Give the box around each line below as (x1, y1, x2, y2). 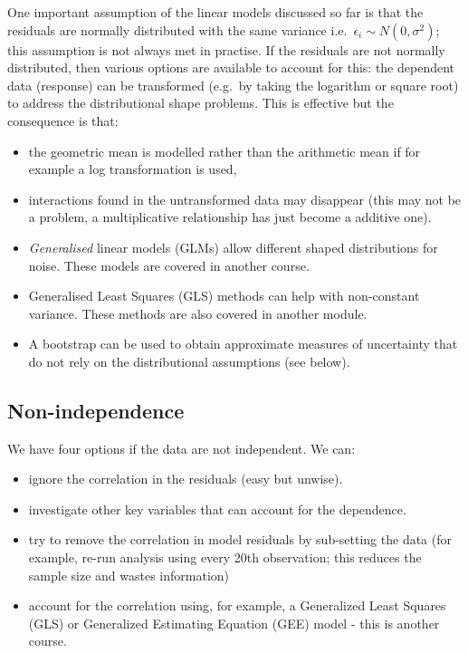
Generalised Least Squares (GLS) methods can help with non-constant (28, 286, 420, 305)
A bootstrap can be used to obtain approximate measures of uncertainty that (28, 334, 458, 353)
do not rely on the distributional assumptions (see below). (28, 351, 350, 370)
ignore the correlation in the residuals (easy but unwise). (28, 469, 343, 488)
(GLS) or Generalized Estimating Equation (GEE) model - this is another (28, 613, 440, 632)
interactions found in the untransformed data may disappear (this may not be (28, 189, 462, 208)
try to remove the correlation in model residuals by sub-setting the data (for (28, 530, 453, 549)
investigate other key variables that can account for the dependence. (28, 499, 406, 518)
